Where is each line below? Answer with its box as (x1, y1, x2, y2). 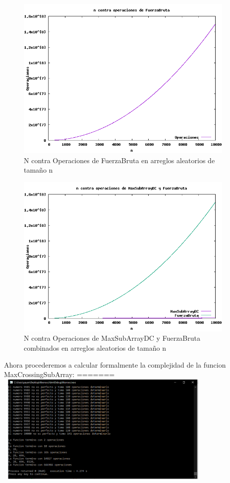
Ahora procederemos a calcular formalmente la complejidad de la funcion (4, 359, 226, 370)
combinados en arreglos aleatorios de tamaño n (24, 342, 166, 353)
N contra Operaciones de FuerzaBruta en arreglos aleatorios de (24, 155, 215, 165)
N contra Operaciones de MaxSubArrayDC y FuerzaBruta (24, 333, 200, 343)
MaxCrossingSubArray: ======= (4, 369, 115, 380)
